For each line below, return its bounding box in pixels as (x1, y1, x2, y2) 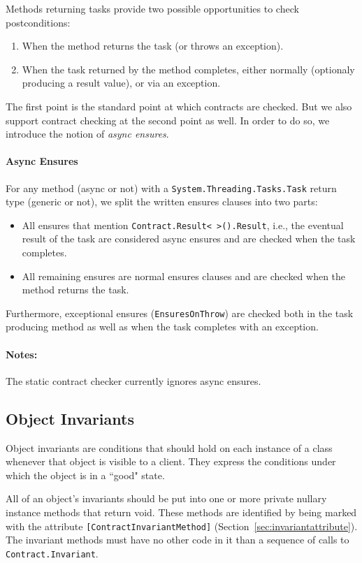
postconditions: (6, 15, 71, 29)
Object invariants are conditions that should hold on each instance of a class (6, 440, 333, 455)
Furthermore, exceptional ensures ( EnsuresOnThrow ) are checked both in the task (6, 305, 354, 320)
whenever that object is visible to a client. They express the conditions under (6, 454, 336, 469)
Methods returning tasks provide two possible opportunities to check (6, 1, 299, 15)
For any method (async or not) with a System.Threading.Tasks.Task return (6, 180, 337, 195)
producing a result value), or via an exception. (22, 75, 221, 90)
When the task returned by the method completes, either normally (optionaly (22, 61, 355, 76)
